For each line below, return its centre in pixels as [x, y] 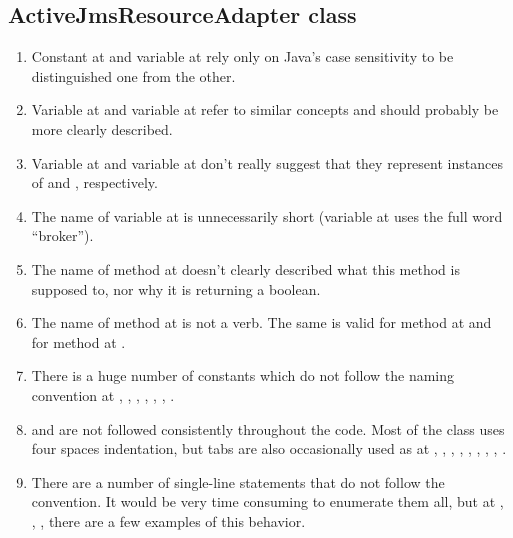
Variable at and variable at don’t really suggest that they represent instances [267, 162]
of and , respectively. [94, 182]
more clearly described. [102, 128]
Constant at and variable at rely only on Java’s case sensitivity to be [242, 56]
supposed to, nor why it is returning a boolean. [176, 288]
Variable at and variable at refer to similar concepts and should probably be [265, 109]
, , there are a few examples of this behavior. [168, 520]
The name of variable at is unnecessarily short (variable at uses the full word [267, 215]
